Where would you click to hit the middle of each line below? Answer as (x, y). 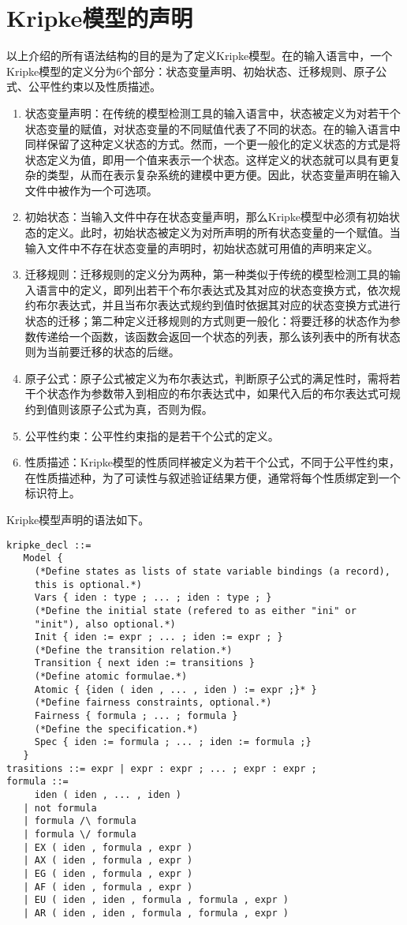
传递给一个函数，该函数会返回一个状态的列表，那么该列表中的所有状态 (218, 336)
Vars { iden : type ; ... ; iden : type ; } (153, 598)
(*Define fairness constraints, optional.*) (153, 703)
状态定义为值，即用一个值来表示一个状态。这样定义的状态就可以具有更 (207, 159)
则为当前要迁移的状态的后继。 (102, 352)
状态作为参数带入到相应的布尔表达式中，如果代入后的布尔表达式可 (218, 393)
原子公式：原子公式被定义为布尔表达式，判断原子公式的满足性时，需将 (207, 378)
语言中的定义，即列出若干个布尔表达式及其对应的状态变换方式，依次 (213, 289)
